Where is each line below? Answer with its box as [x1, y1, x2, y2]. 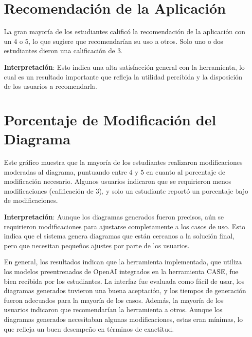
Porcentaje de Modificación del [4, 109, 216, 129]
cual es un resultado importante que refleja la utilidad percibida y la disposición [4, 71, 243, 81]
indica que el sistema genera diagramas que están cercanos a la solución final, [4, 231, 234, 241]
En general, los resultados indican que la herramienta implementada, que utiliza [4, 257, 242, 267]
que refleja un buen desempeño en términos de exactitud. [4, 323, 174, 334]
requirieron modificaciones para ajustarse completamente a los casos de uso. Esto [4, 221, 246, 231]
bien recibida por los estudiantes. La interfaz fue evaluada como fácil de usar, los [4, 276, 245, 286]
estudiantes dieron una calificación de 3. [4, 45, 123, 56]
